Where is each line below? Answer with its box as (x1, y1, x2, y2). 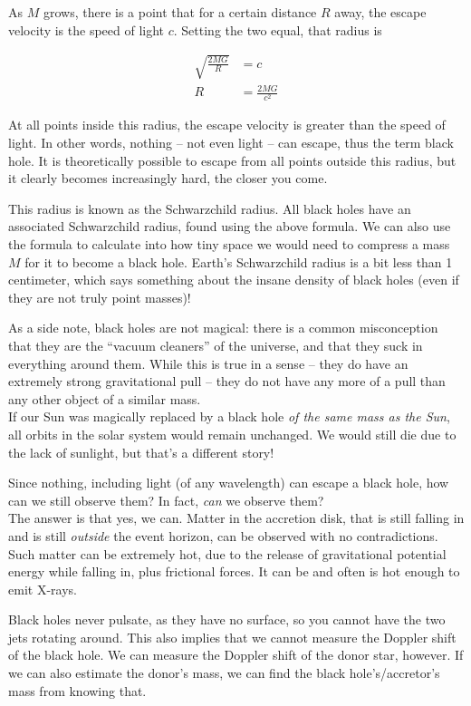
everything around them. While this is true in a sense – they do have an (8, 353, 409, 372)
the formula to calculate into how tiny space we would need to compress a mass (8, 235, 450, 254)
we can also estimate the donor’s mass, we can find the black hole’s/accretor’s (8, 663, 440, 682)
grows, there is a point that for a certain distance (43, 3, 317, 21)
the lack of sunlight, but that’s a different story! (8, 442, 274, 461)
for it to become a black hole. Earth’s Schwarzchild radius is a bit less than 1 (24, 252, 453, 271)
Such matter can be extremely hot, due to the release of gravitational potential (8, 544, 447, 563)
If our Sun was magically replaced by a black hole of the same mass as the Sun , (8, 407, 450, 426)
